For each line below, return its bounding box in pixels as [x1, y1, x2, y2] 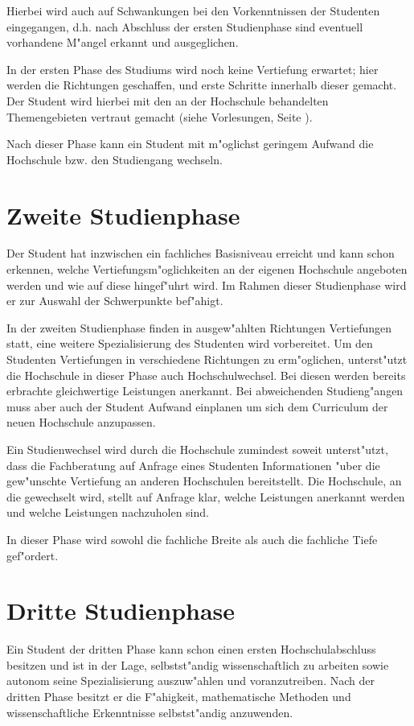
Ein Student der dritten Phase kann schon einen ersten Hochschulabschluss [6, 641, 376, 658]
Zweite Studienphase [6, 198, 240, 231]
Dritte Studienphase [6, 594, 236, 627]
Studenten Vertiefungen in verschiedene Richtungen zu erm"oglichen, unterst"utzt [6, 351, 408, 368]
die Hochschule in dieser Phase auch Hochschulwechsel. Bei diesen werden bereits [6, 366, 406, 383]
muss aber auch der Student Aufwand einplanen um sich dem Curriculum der [6, 398, 388, 415]
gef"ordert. [6, 547, 59, 563]
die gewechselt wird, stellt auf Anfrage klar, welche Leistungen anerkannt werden [6, 488, 405, 505]
